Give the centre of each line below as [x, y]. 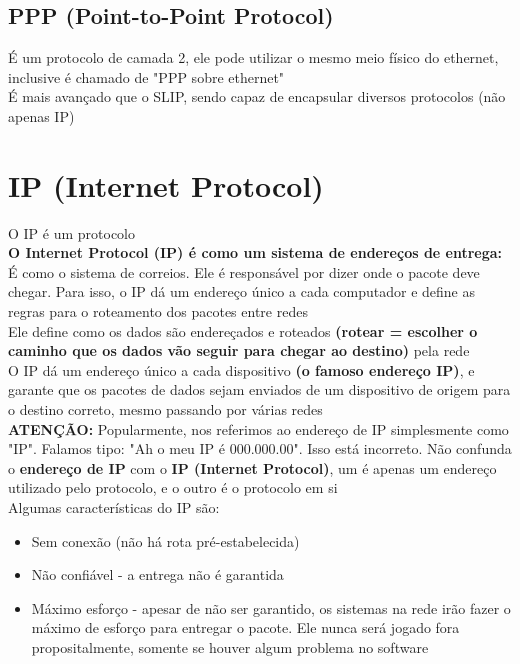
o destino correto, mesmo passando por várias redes [165, 409]
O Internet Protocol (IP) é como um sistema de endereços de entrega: [255, 252]
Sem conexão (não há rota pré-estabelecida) [165, 540]
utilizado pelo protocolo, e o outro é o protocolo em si [173, 487]
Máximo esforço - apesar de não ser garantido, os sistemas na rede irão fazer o [271, 607]
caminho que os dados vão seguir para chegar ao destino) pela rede [239, 350]
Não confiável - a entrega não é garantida [157, 574]
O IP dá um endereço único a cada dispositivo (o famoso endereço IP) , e [241, 369]
